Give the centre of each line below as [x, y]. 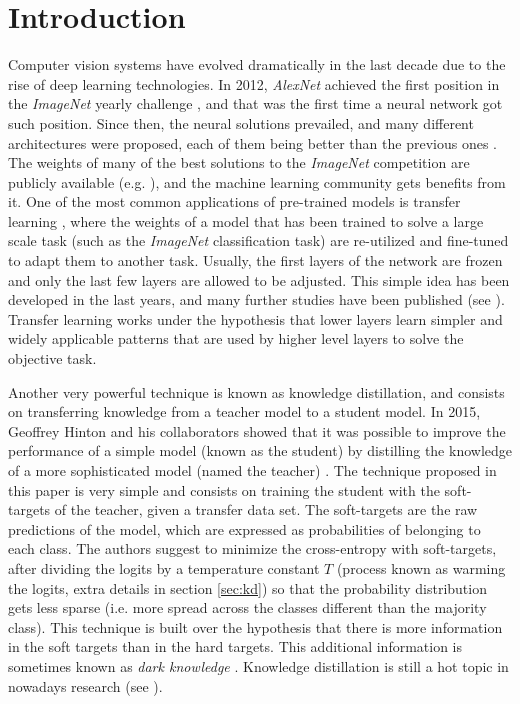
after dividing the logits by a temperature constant [164, 567]
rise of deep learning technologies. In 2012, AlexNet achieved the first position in [254, 83]
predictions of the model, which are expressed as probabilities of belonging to [244, 528]
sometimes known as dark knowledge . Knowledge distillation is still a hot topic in [258, 665]
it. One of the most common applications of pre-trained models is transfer [234, 201]
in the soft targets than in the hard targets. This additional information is [235, 646]
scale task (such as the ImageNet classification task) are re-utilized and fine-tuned [258, 240]
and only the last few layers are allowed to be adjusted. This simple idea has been [259, 279]
